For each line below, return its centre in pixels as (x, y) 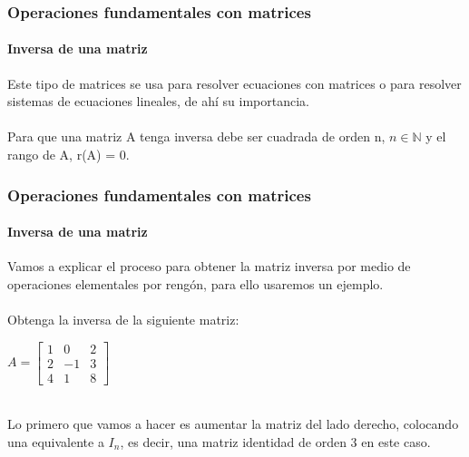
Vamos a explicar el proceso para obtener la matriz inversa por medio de (209, 266)
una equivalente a (56, 441)
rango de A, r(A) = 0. (68, 155)
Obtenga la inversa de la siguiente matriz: (123, 320)
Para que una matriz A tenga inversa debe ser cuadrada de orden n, (196, 136)
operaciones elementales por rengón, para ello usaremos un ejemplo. (195, 283)
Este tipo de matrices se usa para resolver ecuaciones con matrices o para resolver (234, 83)
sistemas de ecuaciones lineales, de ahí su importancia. (158, 101)
